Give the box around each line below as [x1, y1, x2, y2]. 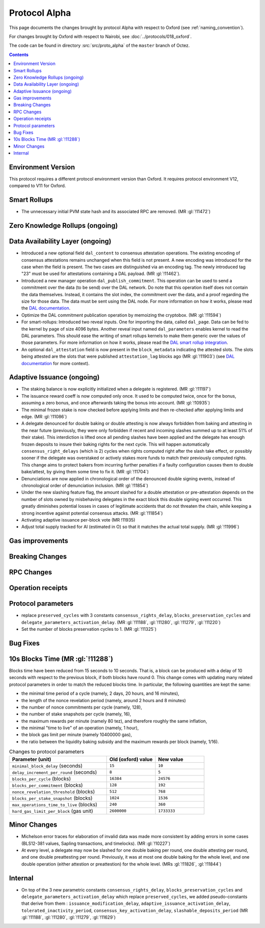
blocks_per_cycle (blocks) [12, 775, 71, 782]
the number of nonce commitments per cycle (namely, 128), [21, 704, 142, 710]
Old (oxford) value [109, 756, 153, 763]
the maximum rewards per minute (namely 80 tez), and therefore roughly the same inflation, [21, 718, 207, 724]
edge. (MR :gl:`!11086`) [21, 414, 67, 420]
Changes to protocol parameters [9, 748, 84, 755]
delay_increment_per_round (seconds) [12, 769, 97, 775]
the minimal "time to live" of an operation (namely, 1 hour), [21, 725, 139, 731]
